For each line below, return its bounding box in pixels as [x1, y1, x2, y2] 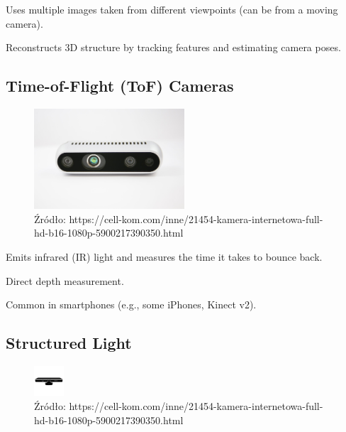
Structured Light [6, 332, 132, 354]
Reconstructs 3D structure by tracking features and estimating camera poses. [6, 40, 341, 55]
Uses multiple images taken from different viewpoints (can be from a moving [6, 2, 338, 16]
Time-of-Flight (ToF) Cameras [6, 75, 234, 97]
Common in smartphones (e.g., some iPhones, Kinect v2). [6, 297, 257, 312]
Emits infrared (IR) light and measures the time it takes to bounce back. [6, 249, 323, 264]
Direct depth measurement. [6, 273, 124, 288]
